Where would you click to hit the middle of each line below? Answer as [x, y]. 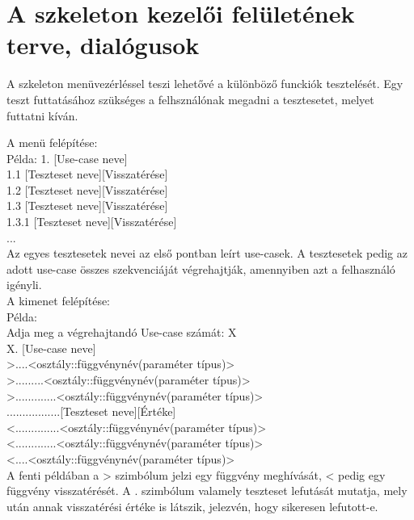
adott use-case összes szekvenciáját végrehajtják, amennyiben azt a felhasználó [201, 268]
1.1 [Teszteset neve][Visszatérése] [87, 174]
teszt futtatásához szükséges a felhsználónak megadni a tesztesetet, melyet [190, 99]
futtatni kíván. [42, 115]
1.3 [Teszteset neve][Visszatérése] [87, 205]
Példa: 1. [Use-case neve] [67, 158]
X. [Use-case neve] [51, 348]
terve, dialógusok [103, 45]
